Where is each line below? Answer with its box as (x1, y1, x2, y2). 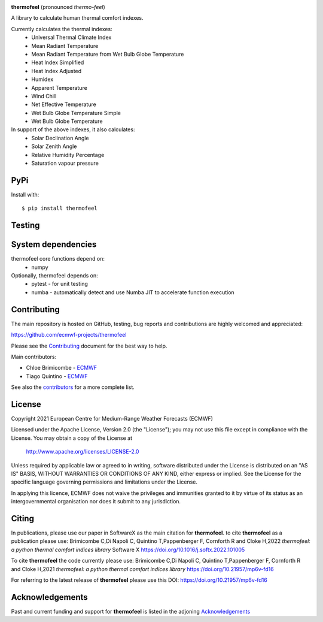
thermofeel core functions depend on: (11, 255, 105, 262)
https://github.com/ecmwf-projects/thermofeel (11, 331, 127, 339)
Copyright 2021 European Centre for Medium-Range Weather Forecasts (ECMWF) (11, 415, 214, 422)
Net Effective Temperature (31, 101, 97, 108)
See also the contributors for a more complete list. (11, 384, 135, 391)
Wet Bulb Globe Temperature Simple (31, 109, 121, 116)
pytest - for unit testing (31, 280, 88, 288)
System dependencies (11, 240, 97, 250)
